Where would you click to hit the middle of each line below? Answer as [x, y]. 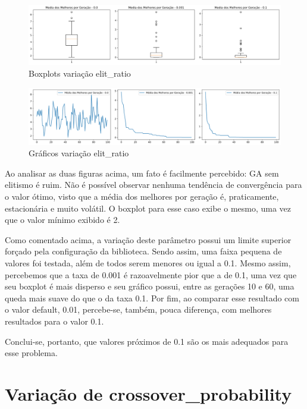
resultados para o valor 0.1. [54, 321]
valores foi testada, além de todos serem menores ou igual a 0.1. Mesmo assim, [148, 263]
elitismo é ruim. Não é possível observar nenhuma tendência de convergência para [153, 185]
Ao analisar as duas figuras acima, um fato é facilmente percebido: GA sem [142, 173]
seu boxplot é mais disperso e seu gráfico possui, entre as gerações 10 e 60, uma [150, 286]
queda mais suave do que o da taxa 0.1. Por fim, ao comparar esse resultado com [152, 298]
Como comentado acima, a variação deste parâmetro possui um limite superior [148, 239]
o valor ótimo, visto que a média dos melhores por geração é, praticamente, [142, 196]
